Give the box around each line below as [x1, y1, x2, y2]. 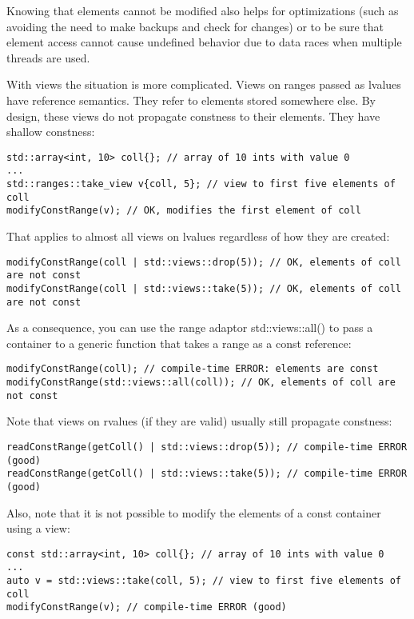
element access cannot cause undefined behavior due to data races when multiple [6, 34, 402, 50]
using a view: [6, 520, 70, 537]
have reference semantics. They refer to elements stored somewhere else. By [6, 91, 376, 108]
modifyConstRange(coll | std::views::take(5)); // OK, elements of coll [6, 282, 401, 294]
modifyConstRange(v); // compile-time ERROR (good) [6, 601, 287, 613]
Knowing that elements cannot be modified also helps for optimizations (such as [6, 2, 399, 18]
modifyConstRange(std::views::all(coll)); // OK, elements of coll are [6, 377, 396, 389]
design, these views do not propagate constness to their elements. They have [6, 107, 380, 124]
